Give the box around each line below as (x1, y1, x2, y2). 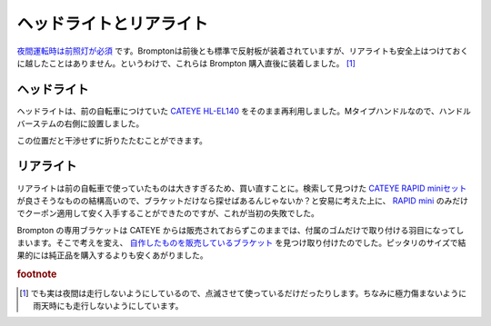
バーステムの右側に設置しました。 (16, 118, 145, 129)
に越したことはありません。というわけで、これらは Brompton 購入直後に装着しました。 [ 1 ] (16, 57, 356, 68)
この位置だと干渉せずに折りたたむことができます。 (16, 134, 208, 145)
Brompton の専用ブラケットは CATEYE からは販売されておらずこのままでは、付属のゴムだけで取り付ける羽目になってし (16, 224, 465, 235)
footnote (16, 268, 57, 281)
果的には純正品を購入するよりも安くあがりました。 (16, 250, 208, 261)
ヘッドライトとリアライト (16, 14, 209, 34)
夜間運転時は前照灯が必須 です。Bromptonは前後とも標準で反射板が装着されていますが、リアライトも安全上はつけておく (16, 45, 468, 56)
